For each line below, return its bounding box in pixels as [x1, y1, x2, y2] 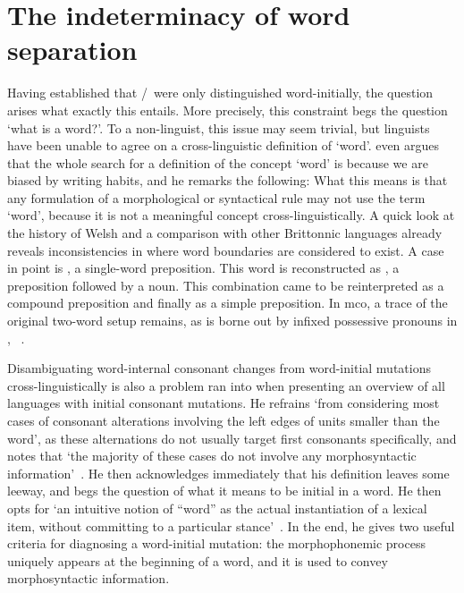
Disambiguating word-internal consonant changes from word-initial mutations [7, 359, 431, 377]
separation [7, 31, 138, 68]
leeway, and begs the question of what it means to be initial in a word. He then [7, 481, 442, 500]
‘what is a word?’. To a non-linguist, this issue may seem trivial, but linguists [7, 118, 430, 137]
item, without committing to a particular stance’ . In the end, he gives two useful [7, 516, 455, 535]
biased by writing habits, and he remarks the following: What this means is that [7, 171, 448, 190]
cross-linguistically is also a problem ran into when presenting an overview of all [7, 376, 445, 394]
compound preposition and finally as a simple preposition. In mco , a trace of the [7, 293, 448, 312]
